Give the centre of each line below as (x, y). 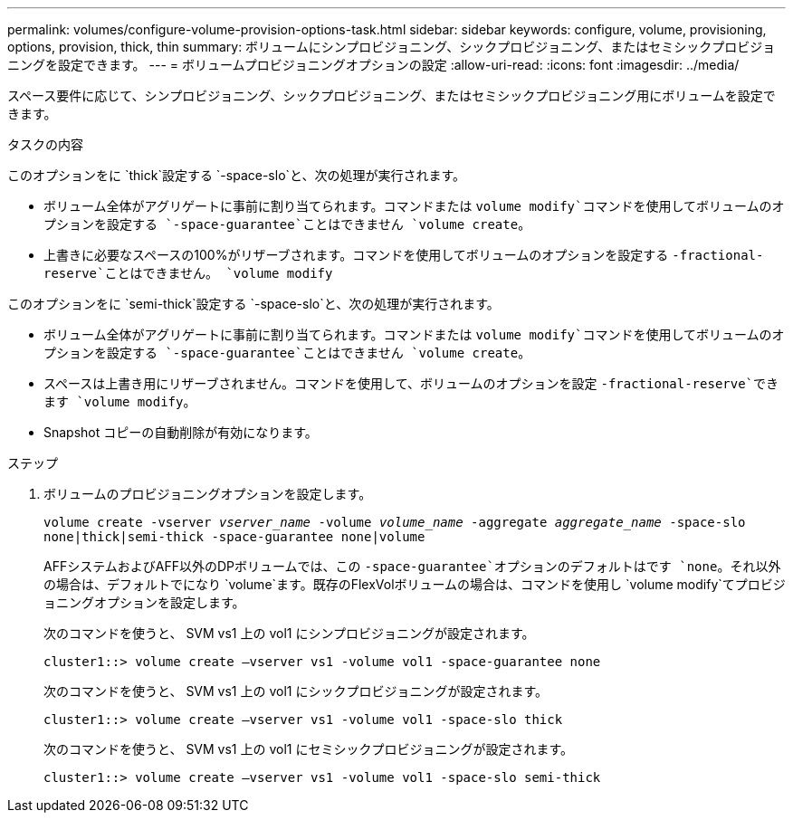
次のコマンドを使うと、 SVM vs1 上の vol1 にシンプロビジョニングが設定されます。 (289, 633)
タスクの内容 (45, 144)
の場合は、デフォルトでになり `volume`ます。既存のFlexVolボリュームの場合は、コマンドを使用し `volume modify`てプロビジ (415, 584)
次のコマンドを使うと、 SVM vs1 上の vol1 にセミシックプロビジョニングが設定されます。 (309, 749)
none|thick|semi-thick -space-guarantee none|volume (234, 537)
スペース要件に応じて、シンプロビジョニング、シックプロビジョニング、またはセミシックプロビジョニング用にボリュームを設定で (392, 95)
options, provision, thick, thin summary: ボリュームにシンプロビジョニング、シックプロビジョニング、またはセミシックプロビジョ (392, 47)
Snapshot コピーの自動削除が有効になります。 (181, 432)
